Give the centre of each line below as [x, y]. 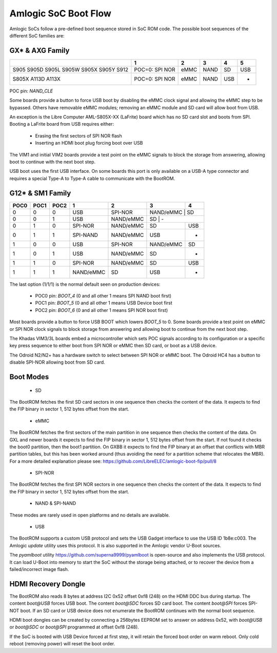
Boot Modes [29, 377]
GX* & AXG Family [39, 51]
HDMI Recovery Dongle [47, 584]
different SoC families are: [37, 35]
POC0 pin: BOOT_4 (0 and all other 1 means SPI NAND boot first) [103, 296]
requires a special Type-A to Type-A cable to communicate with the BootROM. [92, 178]
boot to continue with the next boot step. [53, 162]
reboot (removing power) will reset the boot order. [62, 644]
